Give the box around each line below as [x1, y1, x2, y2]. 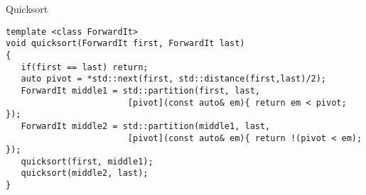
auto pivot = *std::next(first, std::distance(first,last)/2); [21, 74, 327, 84]
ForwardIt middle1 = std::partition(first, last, [21, 85, 260, 96]
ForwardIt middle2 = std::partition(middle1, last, [21, 121, 271, 131]
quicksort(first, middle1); [21, 156, 154, 167]
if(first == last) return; [21, 62, 149, 72]
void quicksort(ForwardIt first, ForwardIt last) [6, 38, 245, 49]
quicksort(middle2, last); [21, 168, 149, 179]
